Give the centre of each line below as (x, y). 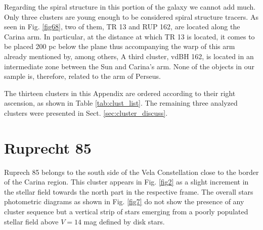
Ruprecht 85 (48, 147)
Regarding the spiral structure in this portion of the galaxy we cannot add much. (130, 7)
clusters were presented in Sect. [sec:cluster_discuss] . (86, 112)
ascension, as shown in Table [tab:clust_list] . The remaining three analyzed (121, 103)
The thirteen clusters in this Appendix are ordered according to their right (120, 93)
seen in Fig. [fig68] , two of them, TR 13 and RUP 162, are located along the (122, 27)
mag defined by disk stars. (124, 221)
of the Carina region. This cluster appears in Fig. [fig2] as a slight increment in (126, 182)
